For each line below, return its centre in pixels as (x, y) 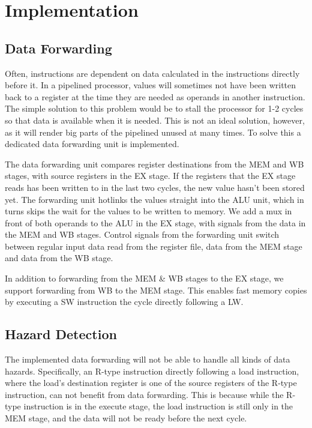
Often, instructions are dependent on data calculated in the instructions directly (152, 73)
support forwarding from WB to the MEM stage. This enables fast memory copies (156, 290)
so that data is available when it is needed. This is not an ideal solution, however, (155, 120)
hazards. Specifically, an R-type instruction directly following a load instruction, (152, 371)
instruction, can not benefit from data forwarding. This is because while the (144, 394)
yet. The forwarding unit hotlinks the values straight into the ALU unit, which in (154, 199)
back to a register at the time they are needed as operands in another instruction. (155, 96)
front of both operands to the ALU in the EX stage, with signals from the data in (155, 222)
